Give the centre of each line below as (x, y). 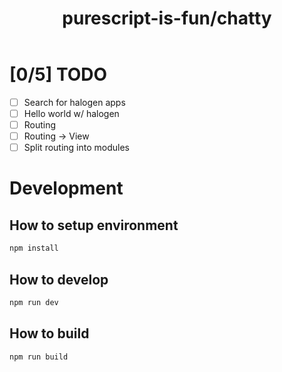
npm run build (39, 357)
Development (66, 188)
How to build (49, 333)
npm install (34, 248)
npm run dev (34, 302)
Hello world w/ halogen (71, 113)
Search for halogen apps (74, 102)
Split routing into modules (76, 148)
